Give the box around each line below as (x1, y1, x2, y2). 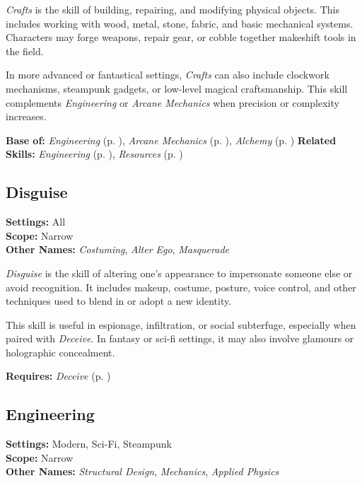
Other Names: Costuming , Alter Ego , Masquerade (6, 242, 229, 257)
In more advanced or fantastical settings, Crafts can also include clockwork (6, 67, 329, 82)
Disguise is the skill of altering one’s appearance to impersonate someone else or (6, 265, 353, 280)
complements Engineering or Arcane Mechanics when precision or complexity (6, 95, 339, 110)
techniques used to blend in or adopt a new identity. (6, 293, 232, 308)
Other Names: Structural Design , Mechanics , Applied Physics (6, 464, 279, 479)
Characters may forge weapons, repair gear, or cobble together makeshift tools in (6, 30, 356, 45)
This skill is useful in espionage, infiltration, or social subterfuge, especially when (6, 317, 356, 332)
